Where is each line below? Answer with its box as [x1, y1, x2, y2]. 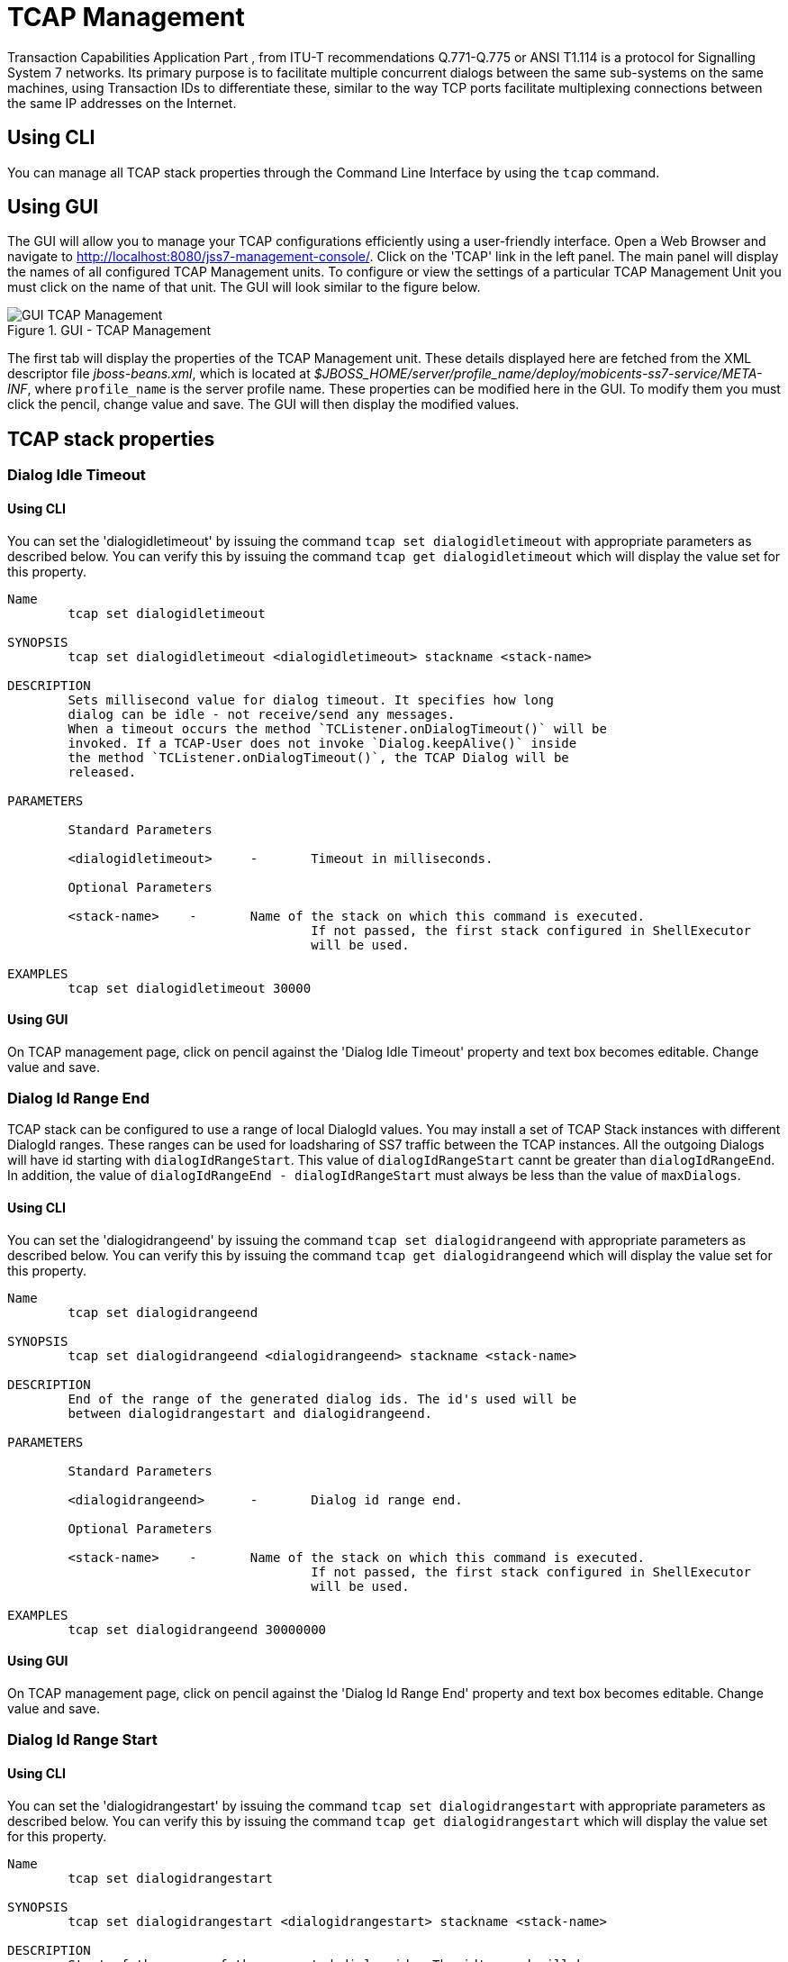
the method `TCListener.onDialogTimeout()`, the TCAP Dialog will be [68, 749, 569, 765]
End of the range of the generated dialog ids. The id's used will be [68, 1391, 577, 1406]
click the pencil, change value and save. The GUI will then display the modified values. [7, 396, 520, 413]
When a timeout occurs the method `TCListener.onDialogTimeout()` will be [68, 721, 607, 736]
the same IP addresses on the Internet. [7, 95, 237, 111]
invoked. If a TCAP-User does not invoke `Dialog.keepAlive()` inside [68, 735, 577, 750]
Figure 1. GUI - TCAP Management [7, 322, 212, 339]
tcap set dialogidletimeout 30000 [68, 980, 312, 995]
